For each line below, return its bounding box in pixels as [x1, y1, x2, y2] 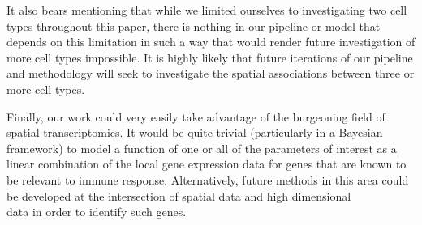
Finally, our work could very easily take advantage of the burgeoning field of [6, 108, 385, 125]
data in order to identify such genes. [6, 203, 187, 220]
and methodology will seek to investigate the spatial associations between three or [6, 65, 415, 82]
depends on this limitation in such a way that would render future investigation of [6, 33, 416, 50]
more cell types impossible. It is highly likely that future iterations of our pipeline [6, 49, 413, 66]
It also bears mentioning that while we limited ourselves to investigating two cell [6, 2, 407, 18]
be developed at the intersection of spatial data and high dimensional [6, 187, 351, 204]
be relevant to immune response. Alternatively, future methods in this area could [6, 171, 409, 188]
